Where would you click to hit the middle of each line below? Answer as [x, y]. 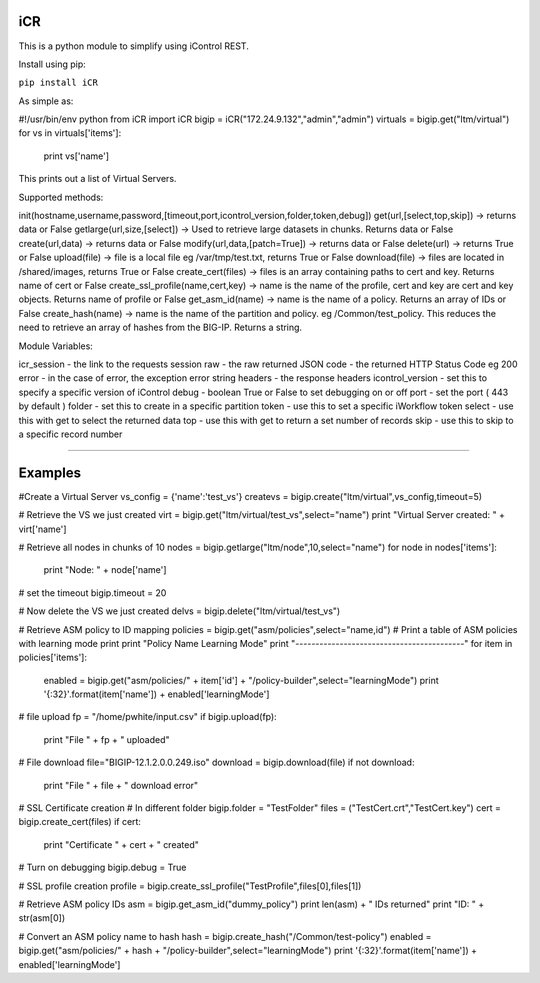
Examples [50, 472]
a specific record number [70, 434]
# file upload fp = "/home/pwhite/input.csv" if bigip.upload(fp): [147, 717]
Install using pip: [52, 64]
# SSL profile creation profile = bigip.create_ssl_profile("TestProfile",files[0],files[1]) [190, 886]
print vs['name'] [76, 156]
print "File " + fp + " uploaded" [106, 739]
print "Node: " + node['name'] [105, 570]
